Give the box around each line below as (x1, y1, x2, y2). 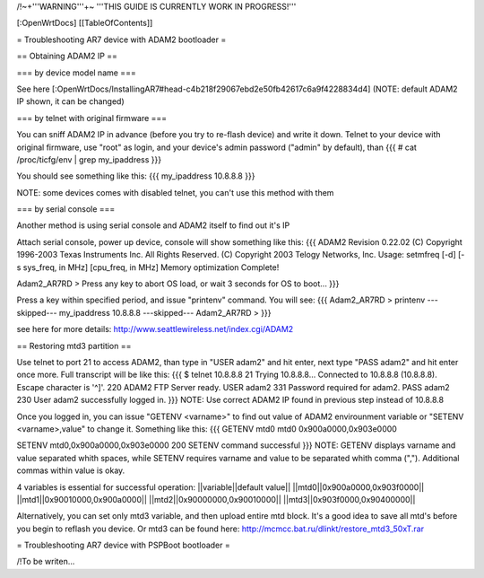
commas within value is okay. (16, 465, 125, 476)
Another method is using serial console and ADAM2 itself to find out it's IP (16, 220, 290, 231)
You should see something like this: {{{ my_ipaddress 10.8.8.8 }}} (16, 171, 255, 181)
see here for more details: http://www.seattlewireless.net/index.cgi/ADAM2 (16, 324, 294, 335)
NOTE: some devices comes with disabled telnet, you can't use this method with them (16, 187, 334, 197)
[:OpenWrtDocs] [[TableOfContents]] (16, 18, 153, 29)
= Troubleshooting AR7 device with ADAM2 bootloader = (16, 34, 227, 45)
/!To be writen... (16, 556, 75, 567)
